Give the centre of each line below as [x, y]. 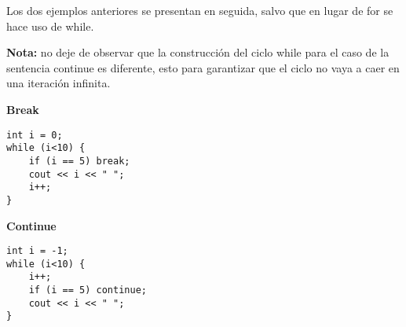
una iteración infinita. [59, 83]
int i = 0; [35, 135]
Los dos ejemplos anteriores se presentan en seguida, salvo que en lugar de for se [200, 10]
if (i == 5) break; [79, 161]
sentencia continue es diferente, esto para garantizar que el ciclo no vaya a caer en [203, 67]
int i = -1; [37, 251]
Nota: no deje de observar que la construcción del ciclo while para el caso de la [198, 52]
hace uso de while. [50, 26]
